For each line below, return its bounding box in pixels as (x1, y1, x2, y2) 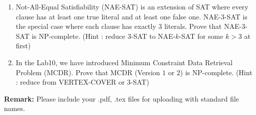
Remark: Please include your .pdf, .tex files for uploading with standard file (4, 93, 239, 104)
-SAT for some (179, 30, 224, 41)
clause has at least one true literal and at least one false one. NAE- (15, 11, 221, 21)
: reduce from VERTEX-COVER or (15, 77, 125, 87)
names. (4, 103, 25, 114)
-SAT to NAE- (131, 30, 176, 41)
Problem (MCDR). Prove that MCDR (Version (15, 67, 160, 77)
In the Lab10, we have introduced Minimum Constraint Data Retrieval (15, 57, 233, 67)
